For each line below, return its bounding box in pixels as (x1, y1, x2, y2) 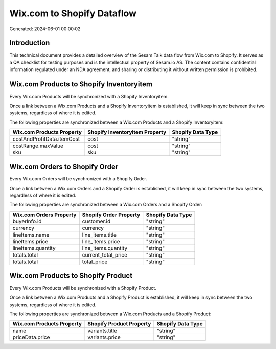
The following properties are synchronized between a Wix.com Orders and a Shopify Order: (9, 202, 203, 208)
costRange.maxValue (12, 142, 64, 149)
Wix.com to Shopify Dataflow (9, 8, 137, 19)
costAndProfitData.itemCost (12, 135, 80, 143)
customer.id (82, 218, 111, 225)
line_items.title (82, 231, 117, 238)
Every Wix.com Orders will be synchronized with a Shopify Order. (9, 176, 148, 182)
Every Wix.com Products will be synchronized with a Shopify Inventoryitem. (9, 94, 169, 100)
